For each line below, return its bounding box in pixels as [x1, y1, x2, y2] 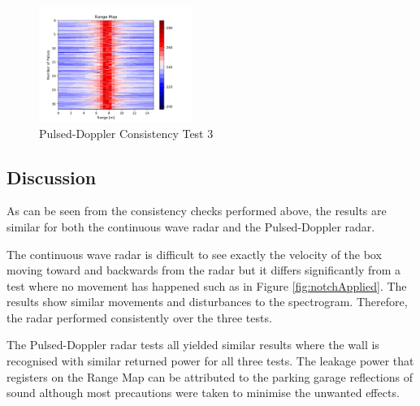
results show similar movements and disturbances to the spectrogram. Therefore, [6, 293, 408, 310]
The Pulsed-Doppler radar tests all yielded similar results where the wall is [6, 336, 379, 353]
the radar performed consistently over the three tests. [6, 309, 272, 326]
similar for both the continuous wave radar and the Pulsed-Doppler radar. [6, 218, 375, 235]
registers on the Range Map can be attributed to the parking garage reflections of [6, 368, 413, 385]
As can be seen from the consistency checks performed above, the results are [6, 202, 387, 219]
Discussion [6, 164, 97, 189]
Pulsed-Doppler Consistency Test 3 [39, 124, 214, 141]
